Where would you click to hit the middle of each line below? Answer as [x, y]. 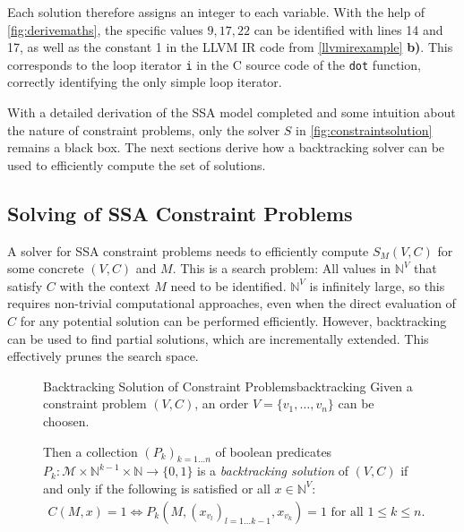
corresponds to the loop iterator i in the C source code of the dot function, [214, 64]
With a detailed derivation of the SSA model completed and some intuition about [232, 112]
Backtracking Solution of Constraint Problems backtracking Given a [228, 386]
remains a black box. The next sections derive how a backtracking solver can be [226, 147]
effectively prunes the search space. [103, 356]
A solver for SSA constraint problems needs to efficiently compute [188, 250]
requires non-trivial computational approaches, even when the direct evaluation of [232, 303]
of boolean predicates [274, 451]
